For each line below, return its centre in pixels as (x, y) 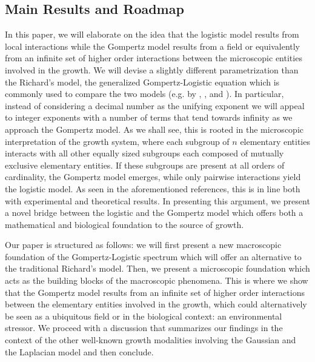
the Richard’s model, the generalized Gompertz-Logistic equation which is (142, 82)
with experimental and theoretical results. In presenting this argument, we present (157, 200)
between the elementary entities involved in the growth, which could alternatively (156, 304)
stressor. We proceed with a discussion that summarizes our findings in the (144, 328)
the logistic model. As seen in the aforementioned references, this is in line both (153, 188)
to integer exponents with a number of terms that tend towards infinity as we (149, 117)
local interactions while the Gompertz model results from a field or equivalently (153, 46)
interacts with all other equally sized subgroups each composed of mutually (144, 153)
